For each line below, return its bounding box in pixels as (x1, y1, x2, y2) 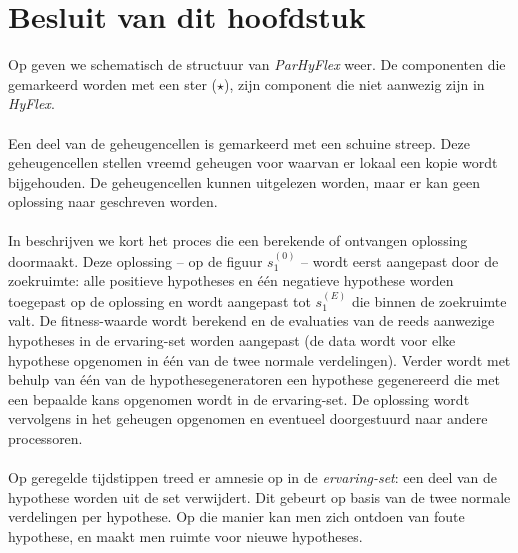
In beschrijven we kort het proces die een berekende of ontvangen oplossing (8, 230, 468, 251)
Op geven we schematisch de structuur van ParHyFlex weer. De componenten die (8, 54, 506, 75)
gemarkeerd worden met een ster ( (8, 73, 218, 94)
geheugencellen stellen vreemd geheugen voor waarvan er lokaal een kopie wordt (8, 152, 498, 173)
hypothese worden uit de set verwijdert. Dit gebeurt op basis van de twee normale (8, 486, 511, 507)
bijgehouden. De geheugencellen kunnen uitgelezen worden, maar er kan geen (8, 171, 481, 192)
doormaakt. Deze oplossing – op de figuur (8, 250, 263, 271)
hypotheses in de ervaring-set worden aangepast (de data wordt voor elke (8, 330, 456, 351)
